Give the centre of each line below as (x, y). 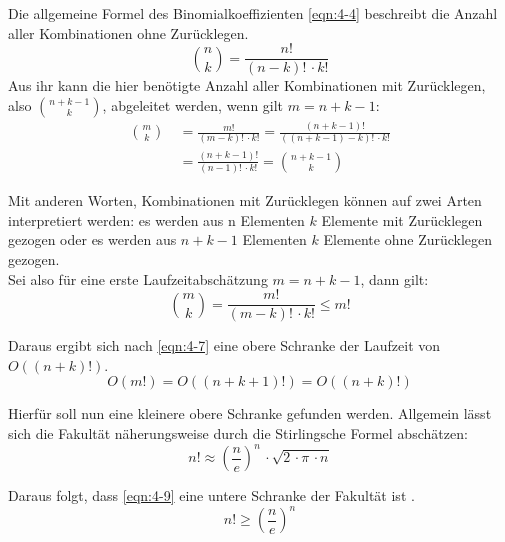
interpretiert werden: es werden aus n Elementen (156, 219)
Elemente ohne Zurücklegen (408, 239)
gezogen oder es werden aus (92, 239)
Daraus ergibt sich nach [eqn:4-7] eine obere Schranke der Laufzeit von (224, 345)
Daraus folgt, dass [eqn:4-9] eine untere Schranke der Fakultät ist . (211, 495)
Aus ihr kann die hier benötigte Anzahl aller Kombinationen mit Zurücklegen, (247, 85)
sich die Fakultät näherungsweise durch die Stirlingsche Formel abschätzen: (238, 432)
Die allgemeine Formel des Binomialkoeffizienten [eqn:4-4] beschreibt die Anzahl (253, 13)
